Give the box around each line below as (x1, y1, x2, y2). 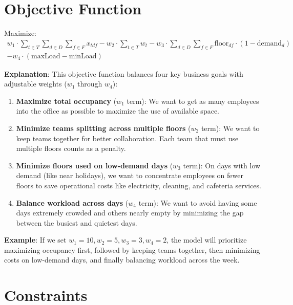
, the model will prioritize (166, 234, 247, 245)
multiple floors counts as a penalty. (16, 143, 126, 154)
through (77, 78, 102, 89)
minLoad (69, 52, 97, 60)
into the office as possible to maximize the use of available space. (16, 105, 219, 116)
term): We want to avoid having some (138, 197, 257, 208)
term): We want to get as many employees (127, 95, 259, 106)
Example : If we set (4, 234, 67, 245)
